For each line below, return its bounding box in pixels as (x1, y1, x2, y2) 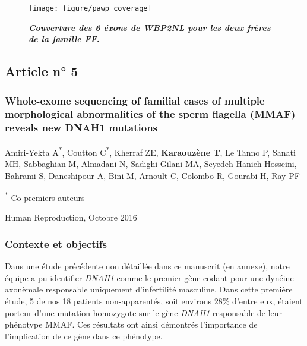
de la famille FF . (29, 33, 100, 45)
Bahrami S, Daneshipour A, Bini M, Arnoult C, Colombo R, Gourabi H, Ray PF (5, 169, 300, 181)
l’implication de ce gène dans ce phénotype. (5, 329, 163, 342)
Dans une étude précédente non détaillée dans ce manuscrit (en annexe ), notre (5, 260, 290, 272)
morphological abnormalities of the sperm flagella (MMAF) (5, 106, 296, 121)
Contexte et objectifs (5, 236, 107, 251)
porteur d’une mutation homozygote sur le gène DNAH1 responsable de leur (5, 306, 283, 319)
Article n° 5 (5, 62, 78, 80)
